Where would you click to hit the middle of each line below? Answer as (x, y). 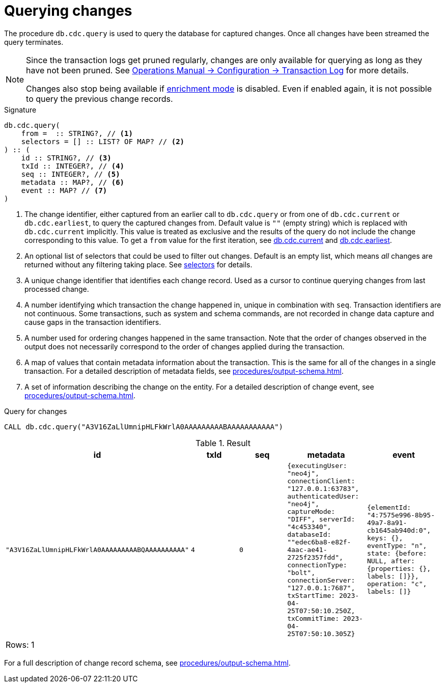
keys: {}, (385, 538)
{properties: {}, (399, 569)
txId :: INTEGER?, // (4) (73, 166)
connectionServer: (321, 580)
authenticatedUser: (323, 496)
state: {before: (397, 554)
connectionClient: (321, 481)
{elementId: (389, 508)
